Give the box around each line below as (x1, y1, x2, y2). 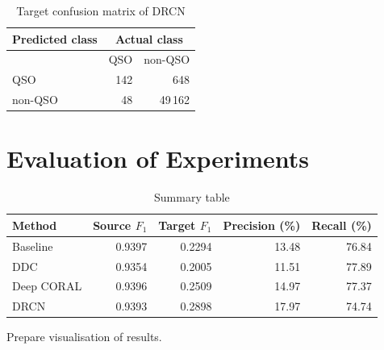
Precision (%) (223, 216, 301, 233)
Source (93, 216, 131, 233)
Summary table (154, 189, 230, 206)
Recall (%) (311, 216, 372, 233)
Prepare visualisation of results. (6, 328, 162, 345)
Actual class (115, 30, 183, 47)
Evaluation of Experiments (6, 142, 310, 175)
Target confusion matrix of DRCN (16, 2, 186, 19)
